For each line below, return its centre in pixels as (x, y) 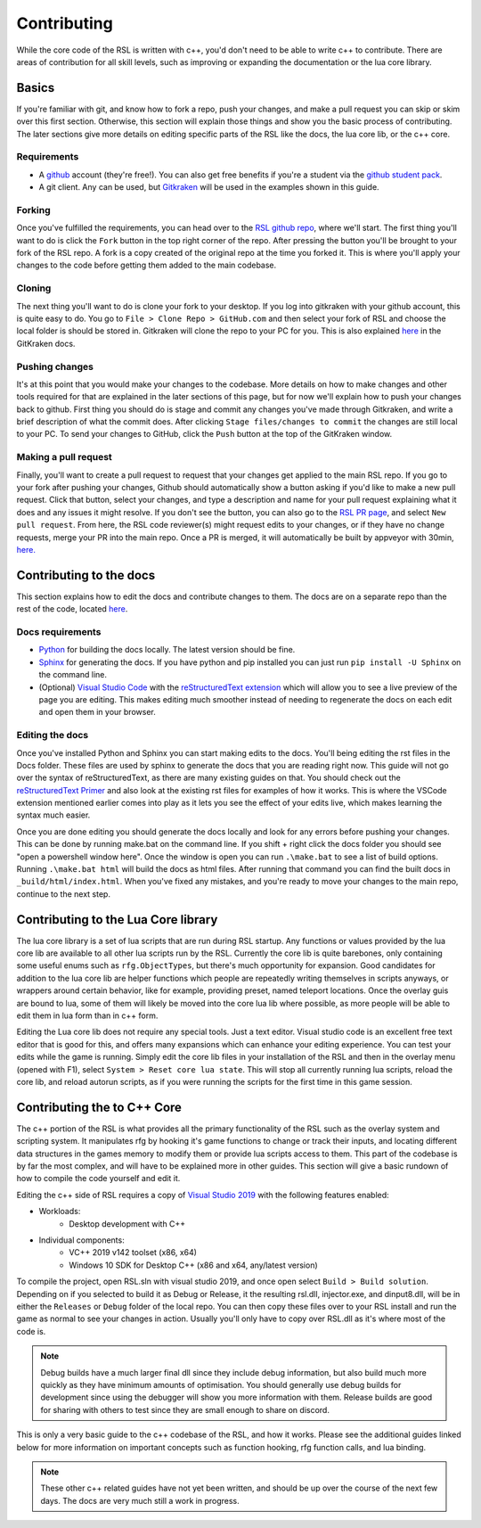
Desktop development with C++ (127, 1224)
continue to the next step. (64, 894)
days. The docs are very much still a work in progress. (140, 1500)
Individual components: (82, 1240)
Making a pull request (65, 457)
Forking (33, 209)
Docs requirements (59, 632)
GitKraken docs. (46, 343)
